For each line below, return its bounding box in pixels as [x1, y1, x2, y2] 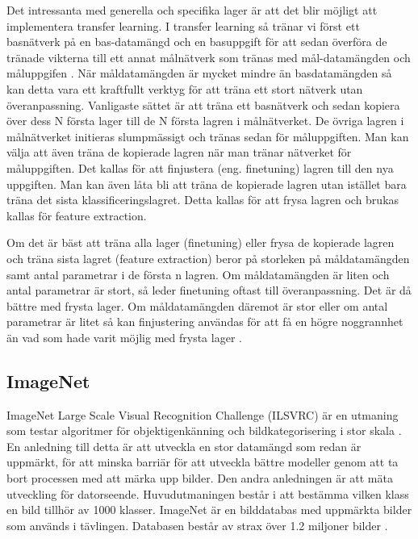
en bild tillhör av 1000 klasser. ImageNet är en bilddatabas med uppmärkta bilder [6, 501, 412, 518]
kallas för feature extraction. [6, 207, 147, 224]
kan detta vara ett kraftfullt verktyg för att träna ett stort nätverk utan [6, 80, 363, 97]
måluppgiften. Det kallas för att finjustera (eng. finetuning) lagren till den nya [6, 159, 394, 176]
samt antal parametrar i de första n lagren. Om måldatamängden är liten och [6, 265, 390, 282]
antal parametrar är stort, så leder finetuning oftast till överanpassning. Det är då [6, 282, 412, 299]
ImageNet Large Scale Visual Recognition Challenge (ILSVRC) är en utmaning [6, 406, 399, 423]
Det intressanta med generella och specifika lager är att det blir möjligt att [6, 2, 378, 18]
